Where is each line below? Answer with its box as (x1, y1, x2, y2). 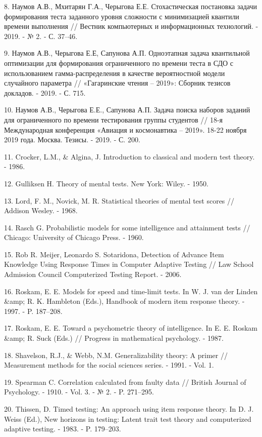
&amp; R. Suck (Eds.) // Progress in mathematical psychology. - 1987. (4, 333, 224, 343)
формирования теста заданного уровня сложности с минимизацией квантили (4, 11, 239, 21)
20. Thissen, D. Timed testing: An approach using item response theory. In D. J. (4, 404, 254, 414)
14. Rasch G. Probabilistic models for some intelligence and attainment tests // (4, 222, 250, 232)
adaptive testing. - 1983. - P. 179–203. (4, 423, 121, 434)
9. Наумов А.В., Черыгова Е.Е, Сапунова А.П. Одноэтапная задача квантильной (4, 48, 250, 58)
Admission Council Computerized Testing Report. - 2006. (4, 269, 182, 280)
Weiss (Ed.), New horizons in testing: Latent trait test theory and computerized (4, 413, 251, 424)
